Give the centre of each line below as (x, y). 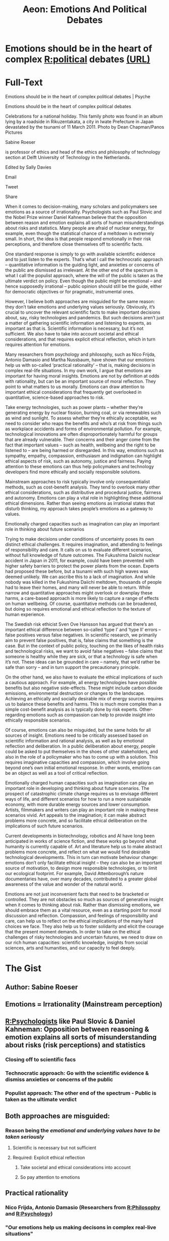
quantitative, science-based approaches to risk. (55, 398)
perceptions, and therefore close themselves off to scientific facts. (74, 244)
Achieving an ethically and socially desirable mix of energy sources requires (84, 699)
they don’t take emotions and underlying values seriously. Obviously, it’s (80, 307)
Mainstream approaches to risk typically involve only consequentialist (78, 482)
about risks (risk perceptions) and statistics (75, 1045)
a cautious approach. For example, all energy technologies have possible (81, 683)
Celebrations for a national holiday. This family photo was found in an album (84, 116)
